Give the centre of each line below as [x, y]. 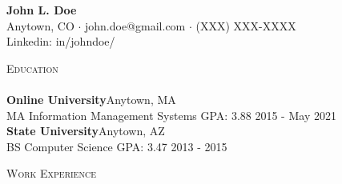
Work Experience [51, 173]
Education [32, 68]
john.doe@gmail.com [135, 25]
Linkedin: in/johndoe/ [61, 41]
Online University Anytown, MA [91, 99]
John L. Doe [42, 10]
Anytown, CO [40, 25]
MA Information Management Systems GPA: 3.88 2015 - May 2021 [171, 115]
